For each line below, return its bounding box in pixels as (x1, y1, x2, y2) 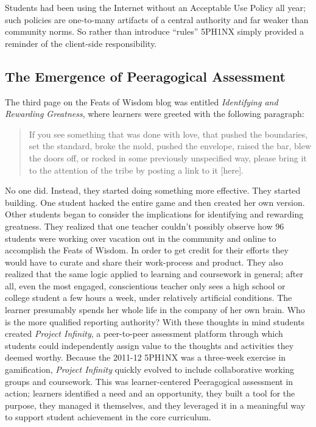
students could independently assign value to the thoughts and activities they (5, 339, 294, 351)
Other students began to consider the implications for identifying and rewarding (5, 208, 304, 221)
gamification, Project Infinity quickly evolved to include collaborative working (5, 363, 295, 376)
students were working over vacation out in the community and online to (5, 231, 276, 244)
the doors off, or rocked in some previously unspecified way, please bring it (29, 151, 307, 164)
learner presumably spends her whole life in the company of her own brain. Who (5, 303, 305, 316)
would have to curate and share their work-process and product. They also (5, 255, 283, 268)
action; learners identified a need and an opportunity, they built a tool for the (5, 387, 295, 400)
